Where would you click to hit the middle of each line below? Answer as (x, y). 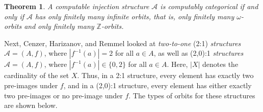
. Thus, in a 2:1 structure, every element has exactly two (165, 75)
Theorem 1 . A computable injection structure (77, 6)
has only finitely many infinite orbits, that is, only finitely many (135, 16)
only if (14, 16)
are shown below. (31, 105)
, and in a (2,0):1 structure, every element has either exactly (157, 85)
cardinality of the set (37, 75)
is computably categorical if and (209, 6)
